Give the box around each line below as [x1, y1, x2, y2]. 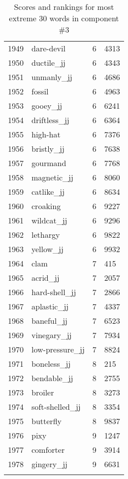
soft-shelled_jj [32, 401, 81, 412]
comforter [32, 444, 65, 455]
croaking [32, 200, 61, 212]
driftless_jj [32, 114, 69, 126]
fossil [32, 86, 49, 97]
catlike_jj [32, 186, 65, 197]
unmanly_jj [32, 71, 72, 83]
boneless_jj [32, 358, 71, 369]
